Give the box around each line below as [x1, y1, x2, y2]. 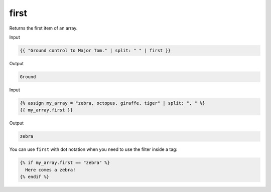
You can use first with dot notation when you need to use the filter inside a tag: [9, 146, 178, 152]
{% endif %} [20, 173, 50, 179]
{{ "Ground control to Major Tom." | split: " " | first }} [20, 48, 171, 53]
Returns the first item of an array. [9, 25, 78, 31]
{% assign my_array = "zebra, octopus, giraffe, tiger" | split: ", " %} [20, 100, 205, 106]
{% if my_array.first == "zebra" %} [20, 160, 110, 165]
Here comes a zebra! [25, 167, 76, 172]
